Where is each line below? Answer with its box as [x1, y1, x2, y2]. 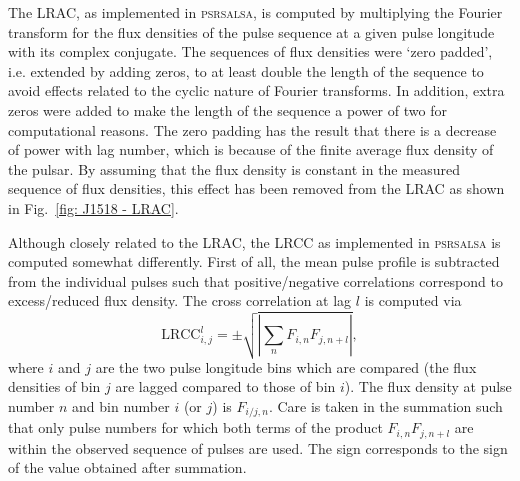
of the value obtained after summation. [8, 457, 247, 478]
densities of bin [8, 376, 101, 397]
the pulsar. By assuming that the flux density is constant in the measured [8, 158, 460, 179]
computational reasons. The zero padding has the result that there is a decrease [8, 119, 497, 140]
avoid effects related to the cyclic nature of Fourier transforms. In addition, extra [8, 80, 505, 101]
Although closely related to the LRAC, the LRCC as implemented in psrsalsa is [8, 231, 501, 252]
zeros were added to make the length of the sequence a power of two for [8, 99, 447, 120]
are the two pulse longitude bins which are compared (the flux [95, 356, 477, 377]
